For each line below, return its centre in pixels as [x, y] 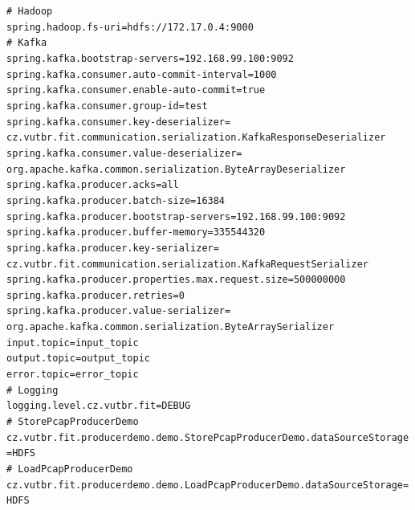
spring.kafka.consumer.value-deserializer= [124, 153]
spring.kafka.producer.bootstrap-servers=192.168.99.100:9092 [176, 216]
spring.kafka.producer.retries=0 [96, 295]
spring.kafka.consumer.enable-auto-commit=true [136, 90]
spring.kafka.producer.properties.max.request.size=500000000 [176, 280]
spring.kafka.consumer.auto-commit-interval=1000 [142, 74]
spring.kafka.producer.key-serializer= [113, 248]
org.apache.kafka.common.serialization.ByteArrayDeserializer [176, 169]
